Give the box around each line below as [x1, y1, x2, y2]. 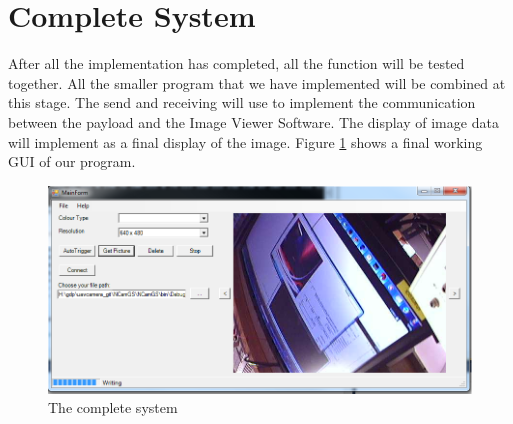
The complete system [48, 397, 178, 418]
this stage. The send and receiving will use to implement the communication [8, 92, 476, 113]
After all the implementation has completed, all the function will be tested [8, 53, 465, 74]
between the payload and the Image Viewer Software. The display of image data [8, 111, 499, 132]
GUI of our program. [8, 151, 136, 172]
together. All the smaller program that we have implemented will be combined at [8, 72, 506, 93]
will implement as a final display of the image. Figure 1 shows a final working [8, 131, 483, 152]
